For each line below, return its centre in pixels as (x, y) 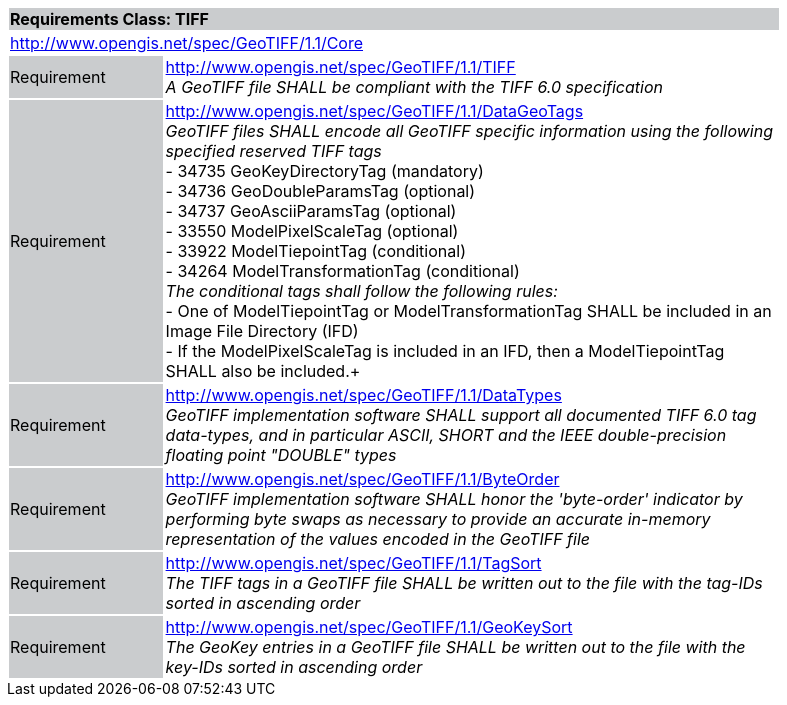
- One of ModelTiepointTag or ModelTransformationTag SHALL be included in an (468, 311)
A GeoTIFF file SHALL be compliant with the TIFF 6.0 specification (414, 87)
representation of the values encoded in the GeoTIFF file (378, 539)
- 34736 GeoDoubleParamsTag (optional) (320, 191)
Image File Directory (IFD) (262, 331)
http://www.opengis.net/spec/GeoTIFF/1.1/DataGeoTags (374, 111)
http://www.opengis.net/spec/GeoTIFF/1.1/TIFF (340, 67)
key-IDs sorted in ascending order (294, 667)
